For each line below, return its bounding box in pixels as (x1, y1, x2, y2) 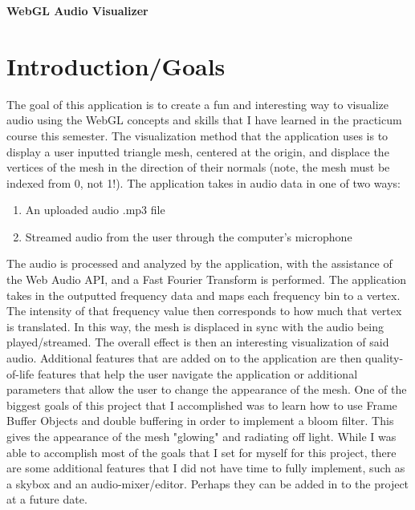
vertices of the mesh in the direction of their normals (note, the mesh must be (6, 159, 390, 176)
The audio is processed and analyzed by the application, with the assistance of (6, 255, 393, 272)
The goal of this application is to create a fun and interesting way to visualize (6, 95, 389, 112)
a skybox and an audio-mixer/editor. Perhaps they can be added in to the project (6, 475, 409, 492)
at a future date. (6, 491, 87, 508)
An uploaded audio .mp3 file (25, 201, 165, 218)
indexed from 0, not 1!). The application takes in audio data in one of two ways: (6, 174, 401, 191)
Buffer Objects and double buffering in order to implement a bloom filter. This (6, 412, 394, 429)
